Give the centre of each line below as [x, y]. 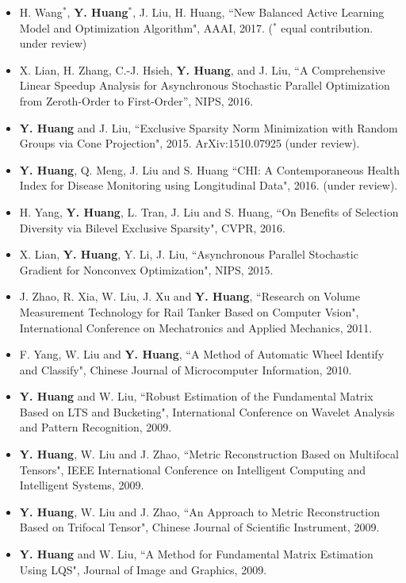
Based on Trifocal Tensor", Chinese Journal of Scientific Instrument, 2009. [199, 527]
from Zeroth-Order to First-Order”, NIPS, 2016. [136, 100]
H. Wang [41, 12]
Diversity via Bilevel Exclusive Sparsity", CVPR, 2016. [152, 227]
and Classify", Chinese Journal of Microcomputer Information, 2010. [186, 369]
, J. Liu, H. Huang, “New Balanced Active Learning [259, 12]
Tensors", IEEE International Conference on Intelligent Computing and [193, 469]
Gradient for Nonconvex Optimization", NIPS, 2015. [146, 269]
